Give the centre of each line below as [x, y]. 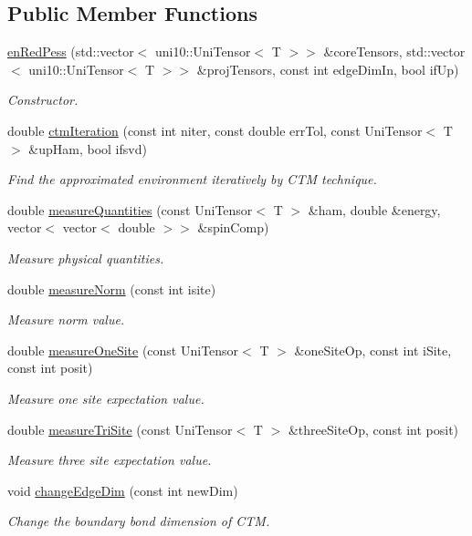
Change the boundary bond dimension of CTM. [139, 521]
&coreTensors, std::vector [394, 52]
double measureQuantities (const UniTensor [130, 209]
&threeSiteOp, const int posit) [373, 429]
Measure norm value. [66, 320]
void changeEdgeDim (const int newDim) [123, 490]
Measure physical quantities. [86, 258]
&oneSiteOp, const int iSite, [373, 350]
